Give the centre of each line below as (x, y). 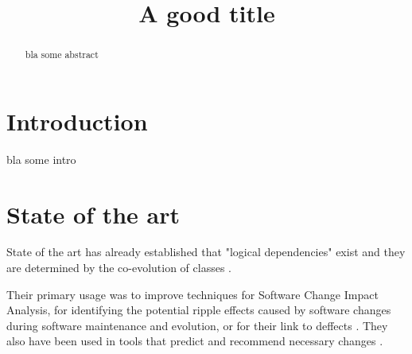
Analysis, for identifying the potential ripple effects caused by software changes (199, 310)
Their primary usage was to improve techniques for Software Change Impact (192, 294)
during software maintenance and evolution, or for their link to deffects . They (197, 325)
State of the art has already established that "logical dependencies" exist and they (206, 252)
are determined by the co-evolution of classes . (119, 268)
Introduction (77, 121)
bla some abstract (62, 54)
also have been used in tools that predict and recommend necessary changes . (195, 341)
